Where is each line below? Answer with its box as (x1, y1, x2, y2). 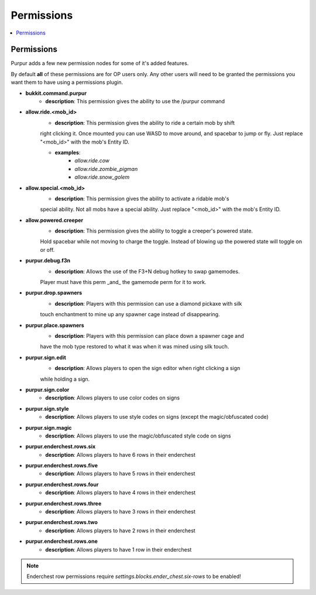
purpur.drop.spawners (25, 289, 83, 296)
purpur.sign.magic (25, 424, 73, 431)
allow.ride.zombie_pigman (74, 165, 138, 172)
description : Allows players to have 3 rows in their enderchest (45, 508, 195, 515)
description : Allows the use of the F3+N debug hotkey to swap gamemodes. (54, 268, 240, 275)
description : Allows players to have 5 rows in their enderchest (45, 470, 195, 477)
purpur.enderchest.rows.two (25, 519, 98, 526)
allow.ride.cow (74, 157, 110, 164)
